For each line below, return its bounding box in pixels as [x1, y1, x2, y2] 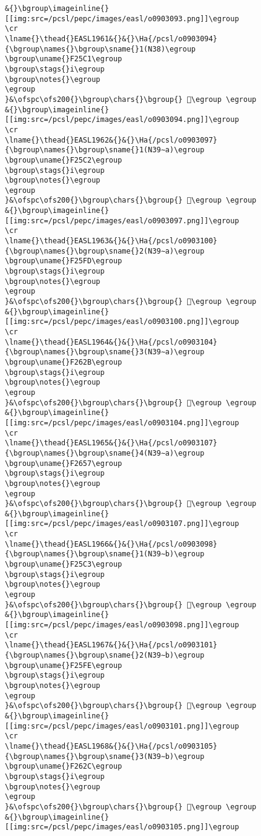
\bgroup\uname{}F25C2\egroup [5, 155, 122, 164]
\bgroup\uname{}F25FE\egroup [5, 661, 122, 670]
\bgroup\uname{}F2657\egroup [5, 459, 122, 468]
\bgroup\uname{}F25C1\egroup [5, 55, 122, 64]
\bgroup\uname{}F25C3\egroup [5, 560, 122, 569]
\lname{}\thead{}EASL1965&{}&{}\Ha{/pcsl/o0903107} [5, 439, 217, 448]
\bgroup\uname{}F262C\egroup [5, 762, 122, 771]
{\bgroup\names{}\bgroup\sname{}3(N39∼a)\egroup [5, 348, 205, 357]
